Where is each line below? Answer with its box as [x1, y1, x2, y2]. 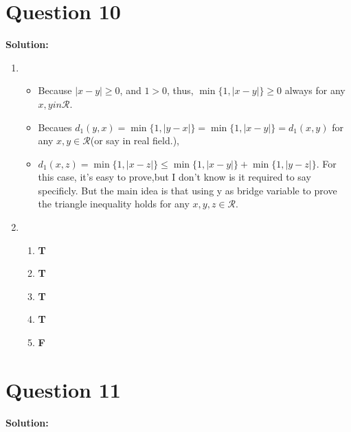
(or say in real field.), [90, 133, 179, 148]
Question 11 [5, 375, 121, 403]
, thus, [167, 83, 194, 98]
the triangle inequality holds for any [38, 196, 190, 211]
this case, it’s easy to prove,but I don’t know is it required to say [38, 170, 311, 184]
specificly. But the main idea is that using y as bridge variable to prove [38, 183, 337, 197]
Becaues [38, 120, 72, 134]
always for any [284, 83, 346, 98]
